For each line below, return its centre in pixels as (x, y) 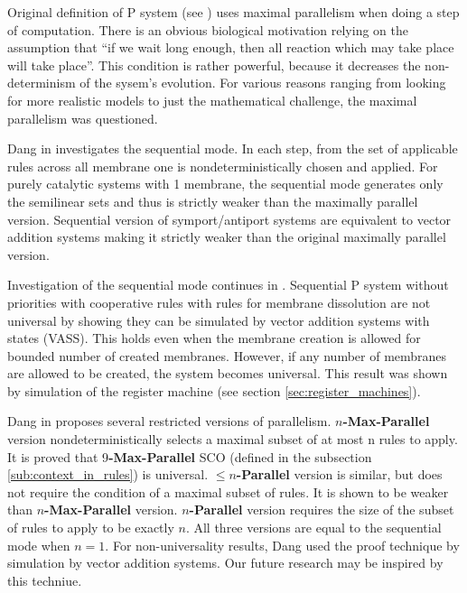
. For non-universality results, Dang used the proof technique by (282, 545)
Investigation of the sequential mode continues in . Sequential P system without (228, 285)
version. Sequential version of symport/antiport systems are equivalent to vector (229, 219)
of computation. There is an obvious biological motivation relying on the (208, 29)
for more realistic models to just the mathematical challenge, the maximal (212, 100)
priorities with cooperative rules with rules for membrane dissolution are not (219, 302)
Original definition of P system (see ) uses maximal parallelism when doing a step (233, 12)
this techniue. (45, 580)
